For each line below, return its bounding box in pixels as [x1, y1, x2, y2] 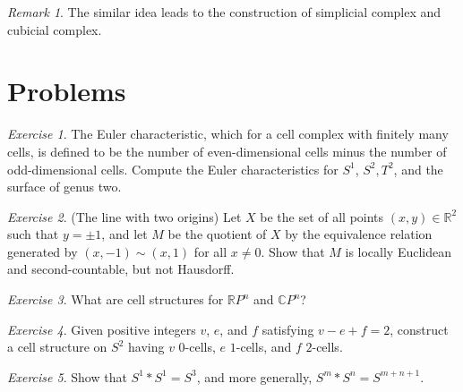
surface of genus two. [7, 177, 122, 196]
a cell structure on [7, 337, 107, 356]
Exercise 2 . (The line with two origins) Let [7, 207, 242, 226]
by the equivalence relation [285, 225, 433, 243]
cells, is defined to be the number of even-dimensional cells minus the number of [7, 141, 447, 160]
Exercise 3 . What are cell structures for [7, 290, 224, 309]
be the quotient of [167, 225, 267, 243]
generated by [7, 242, 78, 260]
